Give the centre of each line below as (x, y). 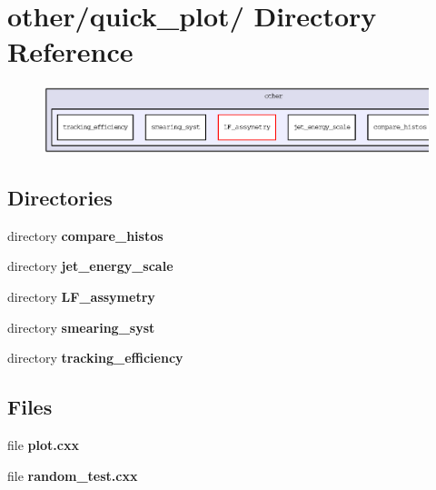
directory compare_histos (85, 235)
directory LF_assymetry (81, 297)
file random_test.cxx (73, 475)
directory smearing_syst (81, 327)
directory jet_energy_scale (90, 266)
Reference (70, 51)
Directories (60, 198)
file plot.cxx (43, 445)
